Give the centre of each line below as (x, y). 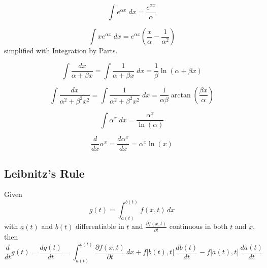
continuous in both (198, 226)
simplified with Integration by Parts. (61, 50)
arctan (181, 95)
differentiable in (100, 226)
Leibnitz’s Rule (44, 173)
